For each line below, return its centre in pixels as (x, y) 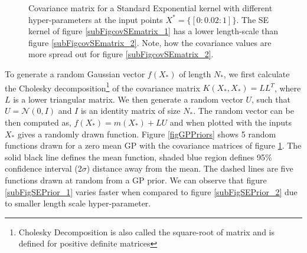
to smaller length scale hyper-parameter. (78, 203)
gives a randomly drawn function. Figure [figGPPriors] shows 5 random (147, 134)
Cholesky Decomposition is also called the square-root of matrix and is (146, 231)
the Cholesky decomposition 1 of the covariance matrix (102, 87)
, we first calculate (257, 73)
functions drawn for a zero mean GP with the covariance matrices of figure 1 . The (153, 145)
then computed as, (38, 122)
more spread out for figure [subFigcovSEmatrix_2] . (121, 54)
